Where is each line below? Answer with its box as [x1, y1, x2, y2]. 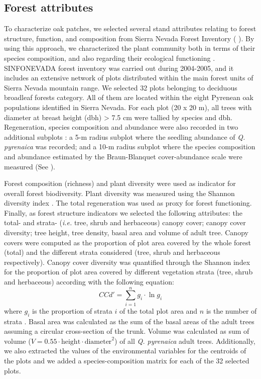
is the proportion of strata [32, 305, 112, 316]
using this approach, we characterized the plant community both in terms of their [4, 43, 255, 53]
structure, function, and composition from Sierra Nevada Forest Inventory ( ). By [4, 33, 254, 43]
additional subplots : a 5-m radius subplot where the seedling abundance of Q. [4, 131, 245, 142]
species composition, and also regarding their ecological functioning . [4, 52, 215, 63]
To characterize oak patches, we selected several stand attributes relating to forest [4, 23, 256, 34]
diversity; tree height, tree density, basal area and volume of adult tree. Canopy [4, 227, 248, 238]
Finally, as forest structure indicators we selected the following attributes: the [4, 207, 242, 218]
